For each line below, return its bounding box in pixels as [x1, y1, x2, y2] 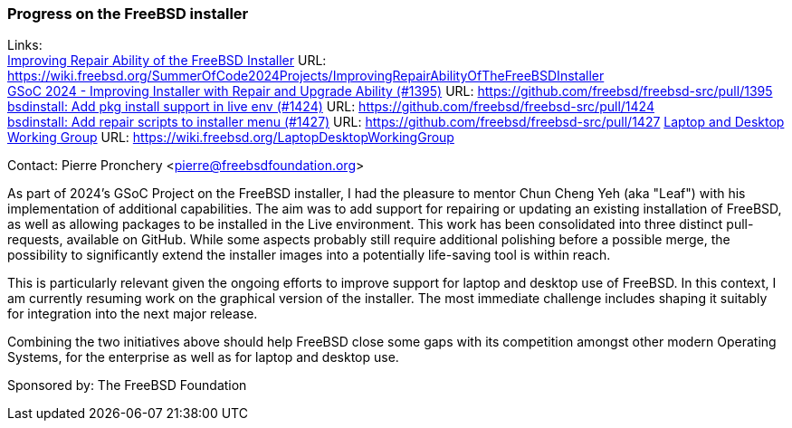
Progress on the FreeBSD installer [7, 5, 249, 23]
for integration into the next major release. [7, 306, 258, 322]
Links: [7, 37, 43, 53]
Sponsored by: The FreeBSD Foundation [7, 377, 247, 394]
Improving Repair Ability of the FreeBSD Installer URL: [7, 52, 327, 69]
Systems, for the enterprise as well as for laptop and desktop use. [7, 349, 399, 366]
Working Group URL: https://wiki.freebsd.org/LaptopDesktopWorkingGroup [7, 129, 454, 146]
